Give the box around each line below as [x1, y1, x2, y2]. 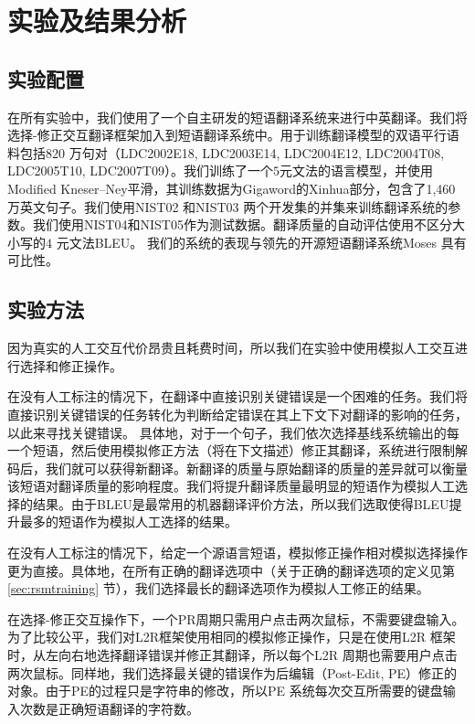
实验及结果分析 [7, 2, 187, 39]
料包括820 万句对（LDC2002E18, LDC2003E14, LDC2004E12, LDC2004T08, [7, 143, 445, 162]
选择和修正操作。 [19, 356, 122, 375]
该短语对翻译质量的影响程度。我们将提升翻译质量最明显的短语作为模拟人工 [7, 476, 455, 495]
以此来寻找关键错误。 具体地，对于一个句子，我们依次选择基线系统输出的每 [7, 422, 459, 442]
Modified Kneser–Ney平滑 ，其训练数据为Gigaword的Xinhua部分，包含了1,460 [7, 178, 456, 197]
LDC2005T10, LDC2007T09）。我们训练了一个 [7, 161, 273, 180]
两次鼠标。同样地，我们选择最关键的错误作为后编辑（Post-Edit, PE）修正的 [7, 663, 458, 682]
